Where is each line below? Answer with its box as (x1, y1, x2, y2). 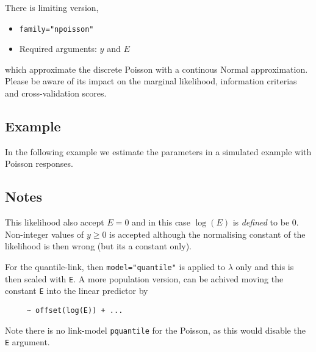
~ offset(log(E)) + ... (26, 306, 123, 315)
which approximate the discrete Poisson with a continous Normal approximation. (5, 62, 308, 75)
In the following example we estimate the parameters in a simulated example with (5, 145, 312, 158)
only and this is (235, 260, 294, 273)
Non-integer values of (5, 227, 84, 240)
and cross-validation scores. (5, 87, 107, 100)
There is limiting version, (5, 1, 99, 13)
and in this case (132, 216, 190, 229)
